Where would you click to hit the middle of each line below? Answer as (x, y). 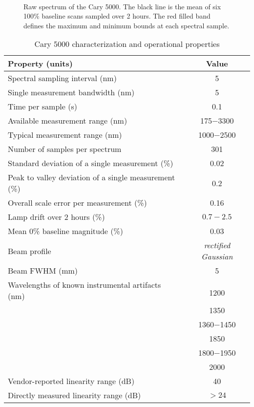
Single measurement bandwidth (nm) (71, 92)
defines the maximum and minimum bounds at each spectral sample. (127, 25)
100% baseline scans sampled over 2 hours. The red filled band (117, 16)
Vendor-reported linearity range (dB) (71, 381)
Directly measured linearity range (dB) (74, 395)
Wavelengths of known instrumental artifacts (85, 285)
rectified (217, 245)
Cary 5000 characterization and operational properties (127, 44)
